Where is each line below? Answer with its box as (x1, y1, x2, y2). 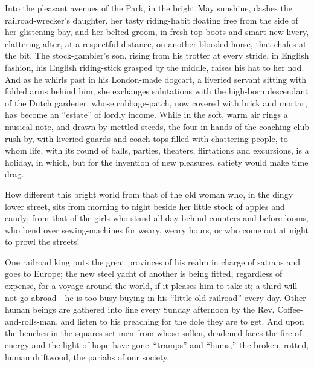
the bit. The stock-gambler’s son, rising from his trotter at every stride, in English (5, 49, 309, 62)
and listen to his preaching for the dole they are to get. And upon (60, 314, 304, 327)
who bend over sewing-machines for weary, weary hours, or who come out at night (5, 223, 309, 236)
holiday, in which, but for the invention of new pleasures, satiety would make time (5, 155, 309, 168)
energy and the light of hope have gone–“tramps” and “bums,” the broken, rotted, (5, 339, 309, 351)
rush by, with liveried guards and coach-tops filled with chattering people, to (5, 132, 288, 145)
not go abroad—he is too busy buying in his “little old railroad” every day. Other (5, 291, 306, 304)
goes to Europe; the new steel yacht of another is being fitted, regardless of (5, 267, 283, 280)
